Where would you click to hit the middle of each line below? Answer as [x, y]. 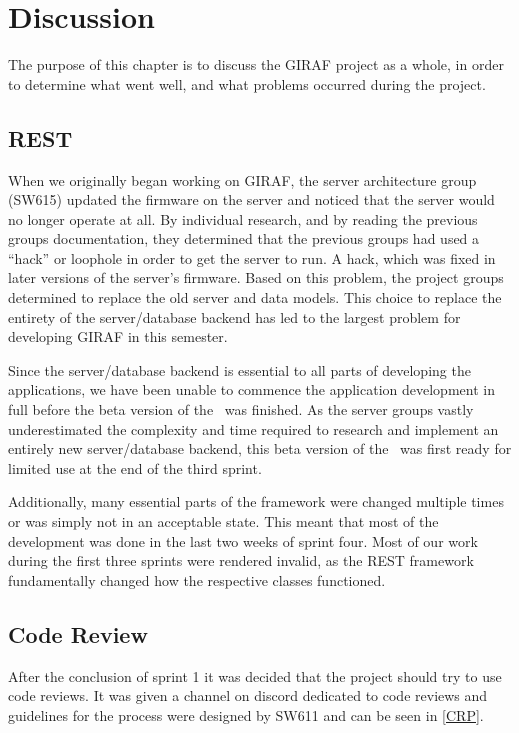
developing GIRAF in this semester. [118, 336]
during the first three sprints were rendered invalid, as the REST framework [241, 560]
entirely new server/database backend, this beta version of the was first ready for [260, 448]
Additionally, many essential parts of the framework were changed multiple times [256, 501]
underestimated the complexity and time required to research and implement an [253, 428]
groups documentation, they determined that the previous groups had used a [244, 238]
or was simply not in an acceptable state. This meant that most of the [223, 521]
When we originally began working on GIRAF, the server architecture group [242, 179]
